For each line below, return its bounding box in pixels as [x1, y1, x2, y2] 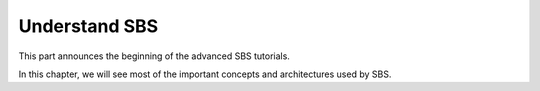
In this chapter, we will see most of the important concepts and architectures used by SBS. [18, 68, 392, 80]
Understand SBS [18, 15, 159, 37]
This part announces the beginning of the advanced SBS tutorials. [18, 50, 290, 62]
